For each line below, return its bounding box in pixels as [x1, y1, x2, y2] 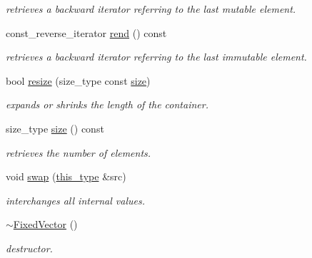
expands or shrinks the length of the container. [6, 97, 208, 112]
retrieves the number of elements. [6, 145, 151, 160]
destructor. [6, 240, 53, 255]
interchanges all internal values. [6, 192, 146, 207]
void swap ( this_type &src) [6, 169, 126, 184]
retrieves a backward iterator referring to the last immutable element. [6, 49, 307, 64]
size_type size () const [6, 120, 104, 135]
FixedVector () [13, 217, 78, 232]
